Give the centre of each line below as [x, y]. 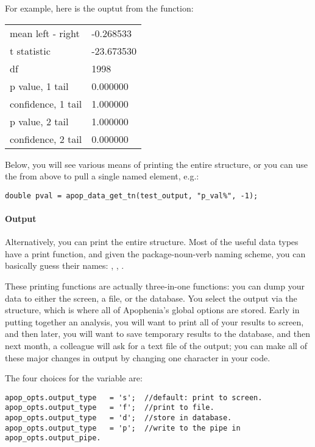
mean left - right [45, 33]
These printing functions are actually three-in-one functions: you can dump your [155, 286]
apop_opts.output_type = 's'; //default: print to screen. [134, 397]
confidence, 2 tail [46, 139]
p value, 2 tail [39, 121]
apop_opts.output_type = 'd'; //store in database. [119, 418]
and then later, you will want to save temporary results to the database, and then [157, 334]
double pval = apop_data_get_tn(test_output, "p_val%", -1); [132, 196]
